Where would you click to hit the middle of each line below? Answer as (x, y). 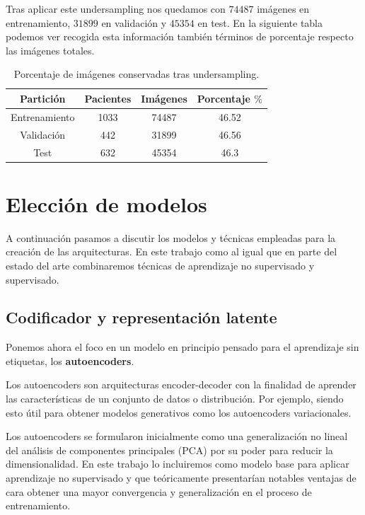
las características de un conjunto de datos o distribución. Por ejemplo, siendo (175, 399)
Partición (43, 98)
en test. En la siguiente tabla (260, 22)
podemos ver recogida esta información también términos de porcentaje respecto (180, 36)
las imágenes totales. (50, 50)
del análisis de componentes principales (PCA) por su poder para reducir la (169, 450)
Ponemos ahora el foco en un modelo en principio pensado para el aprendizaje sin (182, 347)
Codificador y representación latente (141, 317)
